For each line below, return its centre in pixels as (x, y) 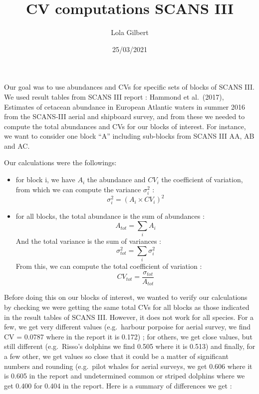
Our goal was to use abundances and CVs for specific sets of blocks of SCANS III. (129, 87)
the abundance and (116, 179)
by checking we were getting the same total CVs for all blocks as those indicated (127, 307)
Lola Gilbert (130, 32)
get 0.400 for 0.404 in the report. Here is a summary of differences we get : (118, 385)
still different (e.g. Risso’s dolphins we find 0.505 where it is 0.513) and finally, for (130, 346)
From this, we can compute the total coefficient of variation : (109, 266)
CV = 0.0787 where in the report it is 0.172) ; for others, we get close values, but (128, 336)
